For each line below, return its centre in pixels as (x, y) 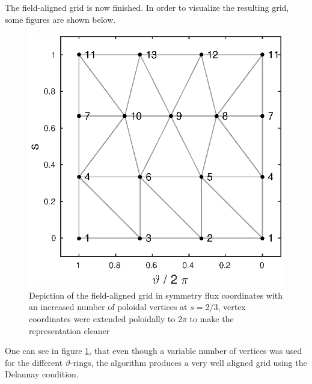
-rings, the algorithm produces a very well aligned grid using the (189, 362)
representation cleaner (69, 330)
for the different (34, 362)
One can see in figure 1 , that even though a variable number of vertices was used (154, 351)
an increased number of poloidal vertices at (108, 307)
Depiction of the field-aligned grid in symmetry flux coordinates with (156, 295)
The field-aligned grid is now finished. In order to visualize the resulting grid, (147, 7)
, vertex (232, 307)
